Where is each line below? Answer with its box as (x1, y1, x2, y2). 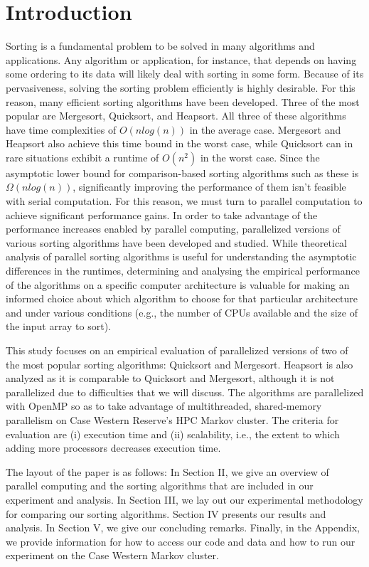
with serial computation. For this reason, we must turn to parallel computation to (6, 194, 363, 208)
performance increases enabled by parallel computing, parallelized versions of (6, 221, 341, 236)
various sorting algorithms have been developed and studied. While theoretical (6, 235, 347, 250)
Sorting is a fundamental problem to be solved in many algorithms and (6, 38, 315, 53)
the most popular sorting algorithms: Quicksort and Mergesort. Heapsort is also (6, 356, 353, 371)
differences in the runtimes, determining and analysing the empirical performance (6, 263, 360, 278)
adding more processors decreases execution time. (6, 440, 221, 455)
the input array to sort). (6, 319, 111, 334)
